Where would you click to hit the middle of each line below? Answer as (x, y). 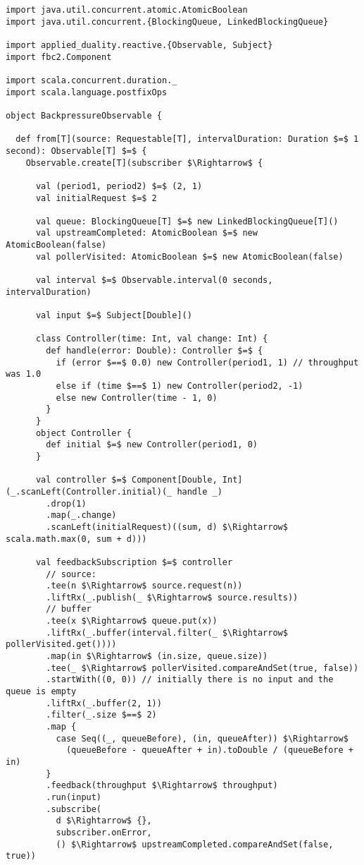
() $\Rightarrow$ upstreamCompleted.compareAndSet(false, (195, 844)
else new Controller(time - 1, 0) (137, 398)
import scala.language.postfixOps (87, 92)
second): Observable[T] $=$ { (76, 151)
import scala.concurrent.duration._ (92, 80)
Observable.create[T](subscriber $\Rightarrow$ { (144, 163)
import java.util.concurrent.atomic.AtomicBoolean (127, 10)
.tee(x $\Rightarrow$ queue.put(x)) (132, 621)
